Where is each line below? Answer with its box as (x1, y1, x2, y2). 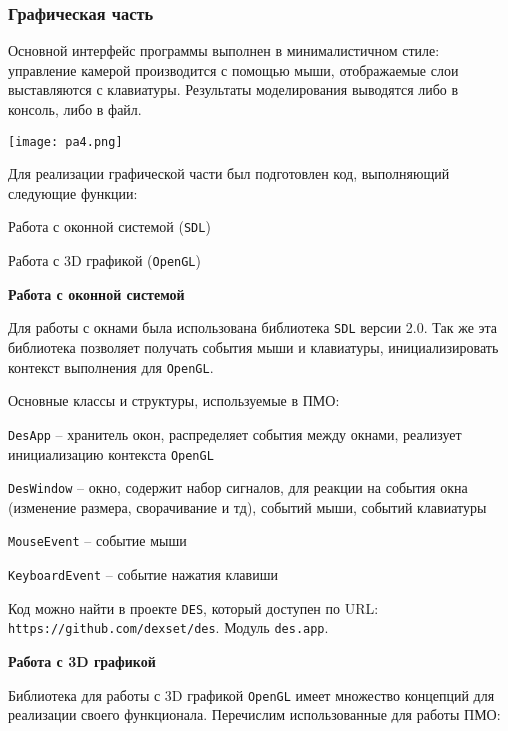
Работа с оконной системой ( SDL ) (8, 216, 211, 237)
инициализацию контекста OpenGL (8, 443, 214, 464)
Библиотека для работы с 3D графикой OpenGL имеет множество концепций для (8, 684, 495, 705)
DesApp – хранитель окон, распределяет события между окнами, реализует (8, 423, 462, 444)
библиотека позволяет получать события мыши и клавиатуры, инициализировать (8, 337, 499, 357)
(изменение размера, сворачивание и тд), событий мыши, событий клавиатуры (8, 496, 487, 517)
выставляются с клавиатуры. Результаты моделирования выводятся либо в (8, 79, 459, 100)
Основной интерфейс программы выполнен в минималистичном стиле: (8, 40, 440, 61)
